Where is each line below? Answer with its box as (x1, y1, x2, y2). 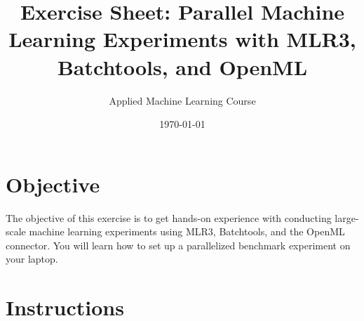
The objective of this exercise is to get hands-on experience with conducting (6, 210, 332, 225)
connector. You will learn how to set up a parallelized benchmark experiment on (6, 237, 351, 252)
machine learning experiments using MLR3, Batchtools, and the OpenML (29, 224, 345, 239)
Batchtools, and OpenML (57, 52, 308, 81)
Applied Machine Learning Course (109, 93, 256, 107)
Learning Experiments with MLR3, (8, 25, 356, 53)
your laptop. (6, 251, 58, 266)
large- (335, 210, 359, 225)
